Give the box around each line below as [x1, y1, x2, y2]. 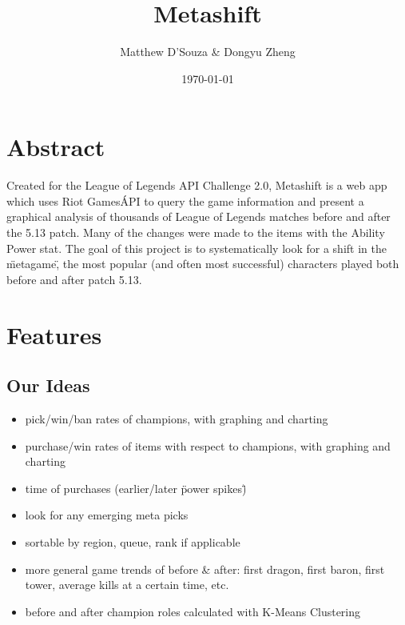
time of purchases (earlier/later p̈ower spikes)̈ [25, 479, 247, 496]
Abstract [6, 130, 105, 163]
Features [6, 318, 102, 351]
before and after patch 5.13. [6, 270, 142, 287]
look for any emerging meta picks [25, 507, 189, 523]
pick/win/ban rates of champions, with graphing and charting [25, 410, 328, 427]
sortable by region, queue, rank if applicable [25, 533, 240, 550]
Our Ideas [6, 373, 90, 398]
